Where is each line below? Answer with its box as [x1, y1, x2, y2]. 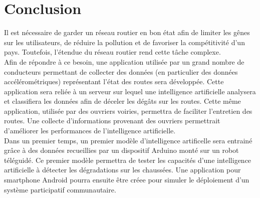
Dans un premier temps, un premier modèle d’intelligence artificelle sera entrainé [4, 135, 252, 145]
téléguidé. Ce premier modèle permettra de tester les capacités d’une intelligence [4, 154, 251, 165]
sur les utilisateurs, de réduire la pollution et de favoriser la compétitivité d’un [4, 37, 245, 47]
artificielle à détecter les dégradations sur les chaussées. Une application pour [4, 164, 241, 175]
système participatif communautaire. [4, 184, 116, 194]
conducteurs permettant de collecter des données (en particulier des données [4, 66, 238, 77]
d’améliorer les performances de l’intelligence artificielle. [4, 125, 176, 136]
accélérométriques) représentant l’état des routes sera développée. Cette [4, 76, 224, 87]
